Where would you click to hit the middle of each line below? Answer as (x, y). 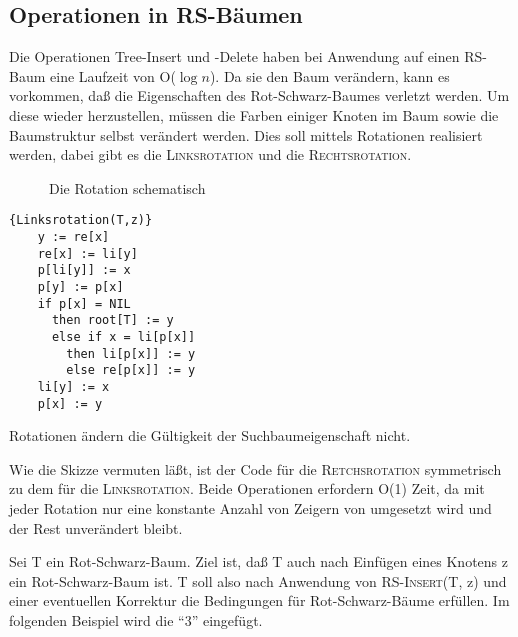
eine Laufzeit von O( (113, 75)
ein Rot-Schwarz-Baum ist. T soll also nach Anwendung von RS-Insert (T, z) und (258, 580)
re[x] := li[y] (87, 253)
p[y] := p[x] (80, 286)
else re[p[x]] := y (131, 370)
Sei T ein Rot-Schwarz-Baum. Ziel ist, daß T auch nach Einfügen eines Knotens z (258, 561)
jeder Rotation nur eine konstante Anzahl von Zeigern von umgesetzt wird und (250, 508)
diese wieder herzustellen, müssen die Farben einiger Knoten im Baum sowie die (254, 114)
